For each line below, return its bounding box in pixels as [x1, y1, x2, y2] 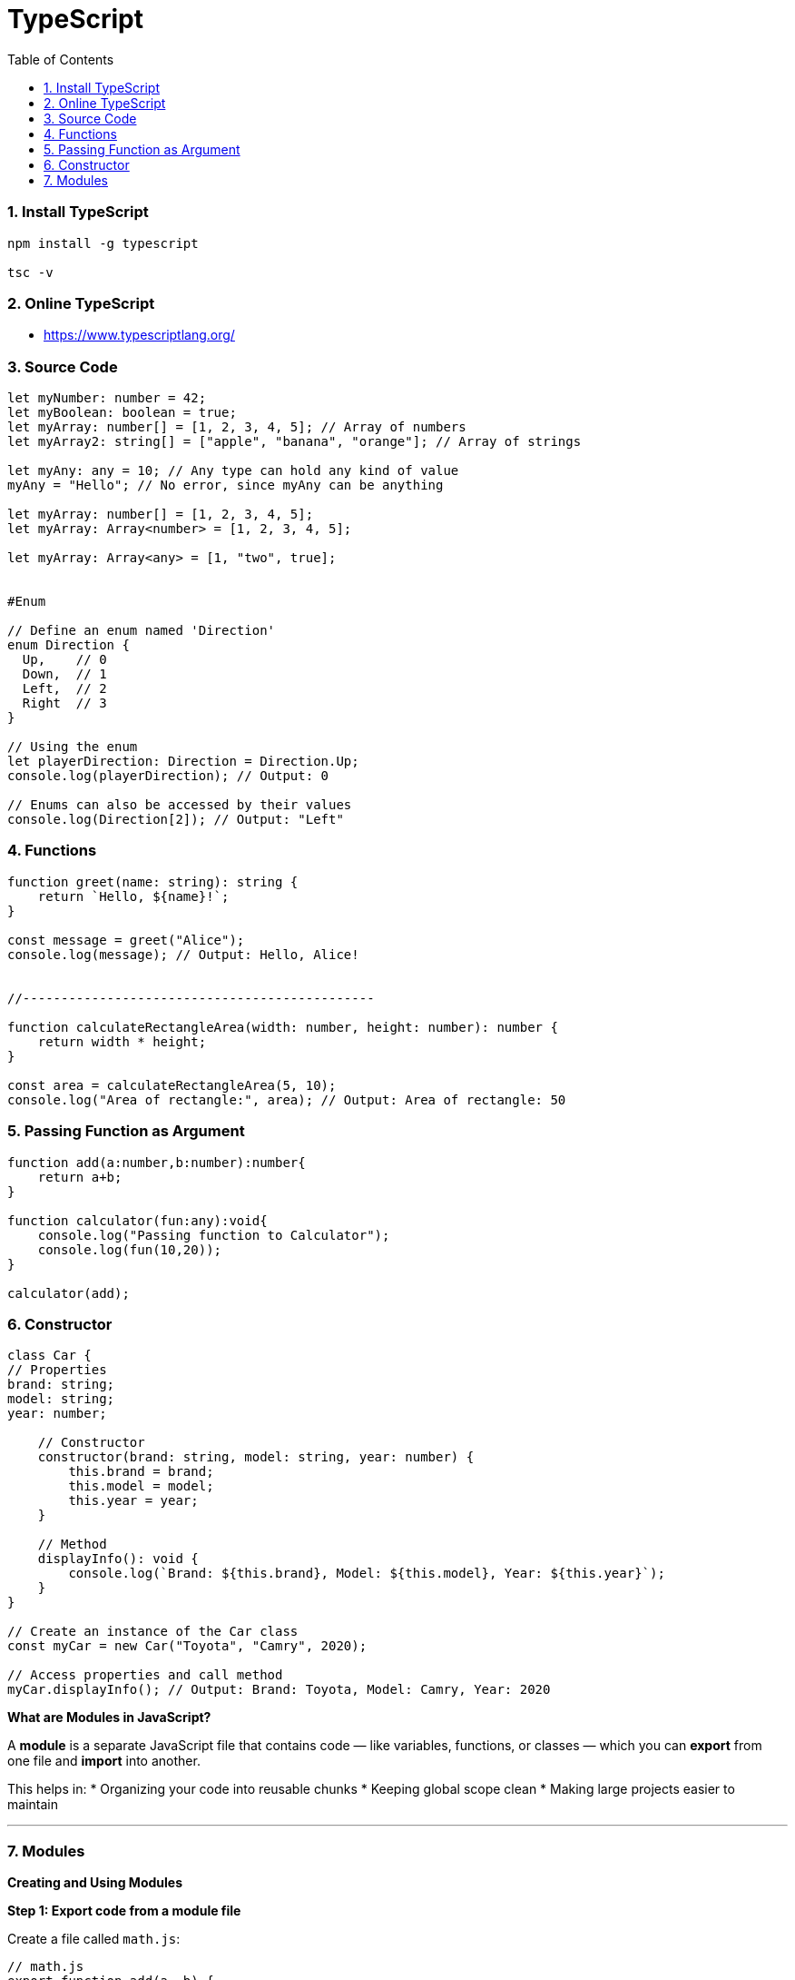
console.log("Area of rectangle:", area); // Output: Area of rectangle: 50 [7, 1092, 566, 1107]
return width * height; [37, 1034, 207, 1049]
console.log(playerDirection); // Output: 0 [7, 768, 329, 783]
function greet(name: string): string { [7, 874, 299, 889]
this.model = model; [68, 1479, 214, 1494]
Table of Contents [7, 51, 114, 67]
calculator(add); [7, 1285, 130, 1301]
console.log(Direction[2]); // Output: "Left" [7, 812, 344, 827]
